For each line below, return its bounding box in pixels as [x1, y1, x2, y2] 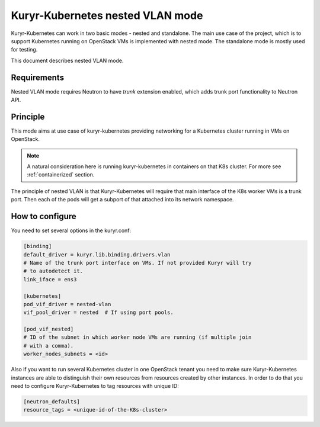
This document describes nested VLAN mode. [11, 57, 124, 64]
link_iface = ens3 [23, 276, 77, 282]
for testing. [11, 46, 38, 53]
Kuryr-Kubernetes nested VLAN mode [11, 9, 203, 22]
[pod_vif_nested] [23, 326, 74, 333]
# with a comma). [23, 342, 74, 349]
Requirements [11, 72, 65, 82]
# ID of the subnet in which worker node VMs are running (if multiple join [23, 334, 252, 341]
